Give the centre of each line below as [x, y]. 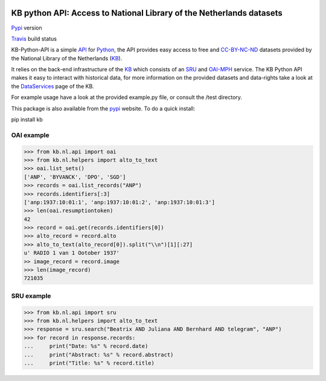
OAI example [30, 135]
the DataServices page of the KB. [53, 86]
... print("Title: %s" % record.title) [89, 363]
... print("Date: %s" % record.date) [86, 346]
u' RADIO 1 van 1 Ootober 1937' [72, 253]
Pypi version [27, 28]
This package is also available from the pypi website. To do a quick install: [103, 108]
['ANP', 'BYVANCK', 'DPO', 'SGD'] [75, 177]
